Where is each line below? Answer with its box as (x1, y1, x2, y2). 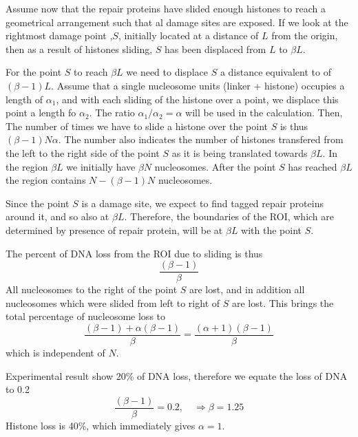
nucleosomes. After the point (154, 159, 276, 173)
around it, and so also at (6, 209, 109, 224)
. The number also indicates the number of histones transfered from (58, 132, 344, 147)
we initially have (66, 159, 136, 173)
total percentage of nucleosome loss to (6, 309, 166, 323)
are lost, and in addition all (189, 282, 305, 297)
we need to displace (126, 65, 208, 79)
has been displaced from (165, 41, 266, 56)
